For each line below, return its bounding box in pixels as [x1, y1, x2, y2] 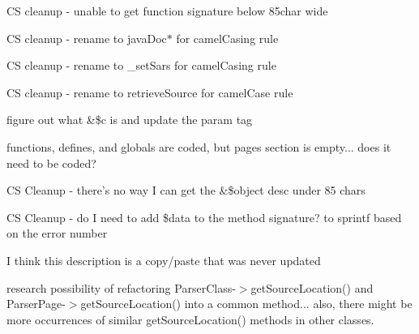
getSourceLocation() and [250, 279, 374, 296]
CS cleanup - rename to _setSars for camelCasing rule [6, 57, 276, 74]
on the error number [6, 225, 108, 242]
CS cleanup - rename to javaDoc [6, 29, 167, 46]
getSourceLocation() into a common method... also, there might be [80, 295, 413, 312]
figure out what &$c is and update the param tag [6, 111, 253, 128]
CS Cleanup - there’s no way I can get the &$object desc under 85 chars [6, 182, 366, 199]
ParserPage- [6, 295, 66, 312]
